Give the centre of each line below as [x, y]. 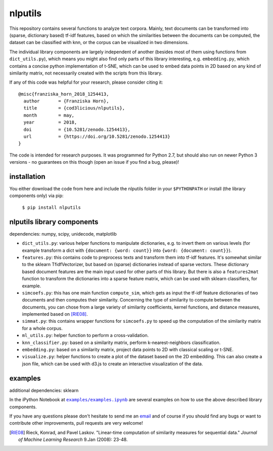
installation [27, 177]
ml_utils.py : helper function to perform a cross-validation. [85, 335]
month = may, [49, 115]
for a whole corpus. [42, 328]
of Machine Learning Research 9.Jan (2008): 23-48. [73, 440]
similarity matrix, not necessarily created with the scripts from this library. [86, 73]
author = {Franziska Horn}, [66, 101]
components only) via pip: [36, 196]
